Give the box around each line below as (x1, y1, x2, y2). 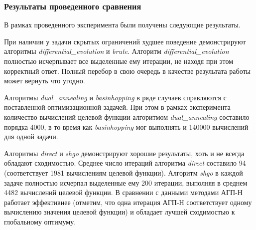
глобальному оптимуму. (4, 216, 76, 227)
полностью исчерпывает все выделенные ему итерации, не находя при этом (4, 56, 234, 66)
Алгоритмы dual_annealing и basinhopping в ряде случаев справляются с (4, 92, 227, 102)
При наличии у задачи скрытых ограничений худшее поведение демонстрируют (4, 36, 246, 46)
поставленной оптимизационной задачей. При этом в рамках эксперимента (4, 102, 231, 112)
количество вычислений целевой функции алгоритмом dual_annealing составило (4, 111, 250, 122)
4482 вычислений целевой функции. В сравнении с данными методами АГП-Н (4, 187, 243, 198)
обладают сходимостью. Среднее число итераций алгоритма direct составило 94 (4, 158, 246, 168)
